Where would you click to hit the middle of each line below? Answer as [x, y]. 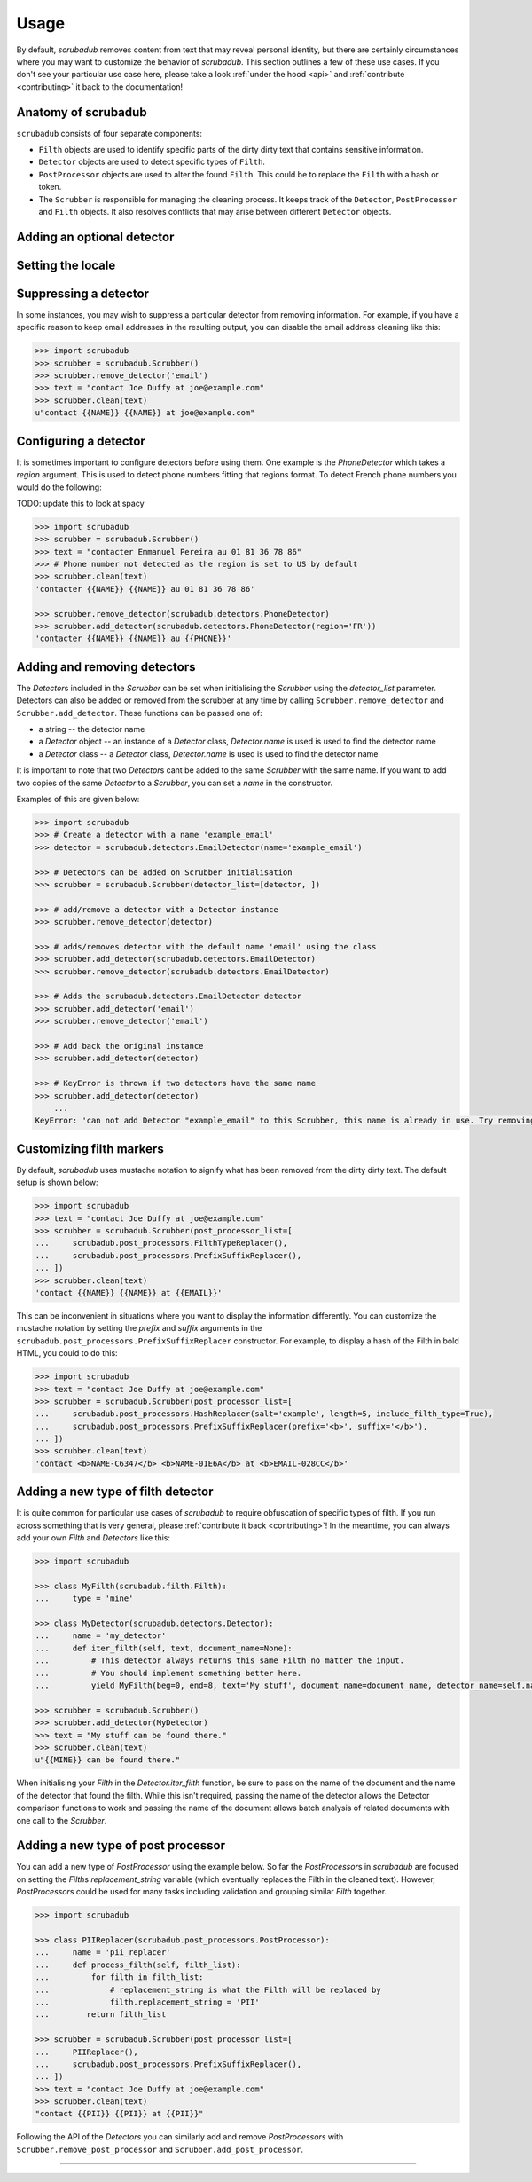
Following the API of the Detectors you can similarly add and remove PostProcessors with [180, 2137]
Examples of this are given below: [78, 800]
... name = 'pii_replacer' [103, 1953]
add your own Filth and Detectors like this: [94, 1538]
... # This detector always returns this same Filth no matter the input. [220, 1661]
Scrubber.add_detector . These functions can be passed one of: [139, 713]
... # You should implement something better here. [168, 1673]
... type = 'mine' [84, 1599]
